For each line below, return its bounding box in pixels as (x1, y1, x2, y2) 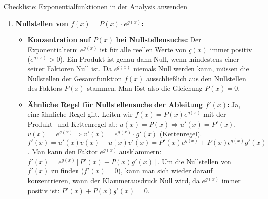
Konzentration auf (27, 34, 91, 45)
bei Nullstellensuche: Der (116, 34, 201, 45)
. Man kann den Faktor (27, 146, 98, 157)
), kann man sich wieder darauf (118, 166, 213, 176)
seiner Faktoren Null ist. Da (27, 63, 112, 73)
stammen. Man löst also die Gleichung (87, 83, 203, 93)
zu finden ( (51, 166, 84, 176)
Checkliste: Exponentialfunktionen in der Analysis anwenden (4, 1, 188, 11)
